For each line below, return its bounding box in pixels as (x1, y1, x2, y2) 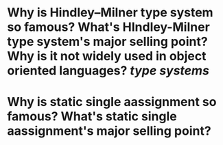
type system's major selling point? (7, 34, 208, 49)
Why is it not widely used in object (7, 49, 207, 64)
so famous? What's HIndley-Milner (7, 19, 211, 35)
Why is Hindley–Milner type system (7, 5, 214, 21)
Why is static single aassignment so (7, 94, 217, 110)
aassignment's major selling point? (7, 123, 211, 139)
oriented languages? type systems (7, 63, 209, 79)
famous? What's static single (7, 109, 177, 124)
